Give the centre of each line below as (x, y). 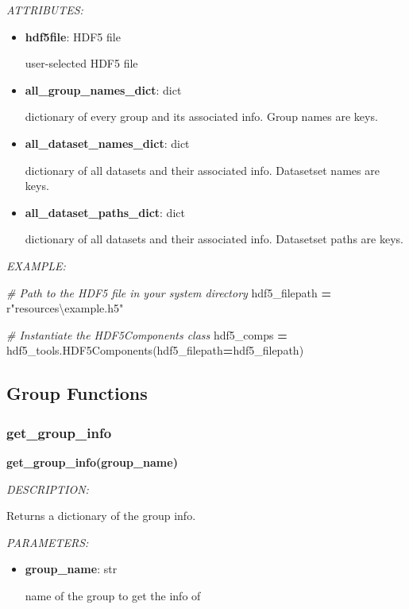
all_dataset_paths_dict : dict (105, 212)
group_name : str (71, 569)
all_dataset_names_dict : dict (107, 143)
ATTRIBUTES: (45, 10)
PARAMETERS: (48, 542)
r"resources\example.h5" (65, 308)
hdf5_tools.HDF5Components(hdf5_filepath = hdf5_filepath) (155, 350)
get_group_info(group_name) (92, 462)
